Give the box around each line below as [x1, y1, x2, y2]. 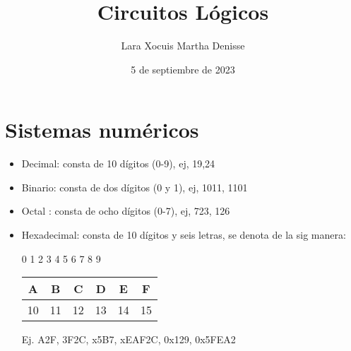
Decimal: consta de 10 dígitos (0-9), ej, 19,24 [21, 156, 215, 171]
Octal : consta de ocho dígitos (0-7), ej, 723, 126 [21, 203, 230, 218]
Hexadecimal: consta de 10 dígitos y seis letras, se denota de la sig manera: [21, 227, 346, 242]
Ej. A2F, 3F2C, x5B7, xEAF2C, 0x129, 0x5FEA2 [21, 332, 236, 347]
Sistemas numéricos [5, 115, 199, 144]
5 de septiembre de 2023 [131, 61, 235, 76]
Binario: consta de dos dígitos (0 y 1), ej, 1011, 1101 [21, 179, 248, 194]
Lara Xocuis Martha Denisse [121, 38, 245, 53]
